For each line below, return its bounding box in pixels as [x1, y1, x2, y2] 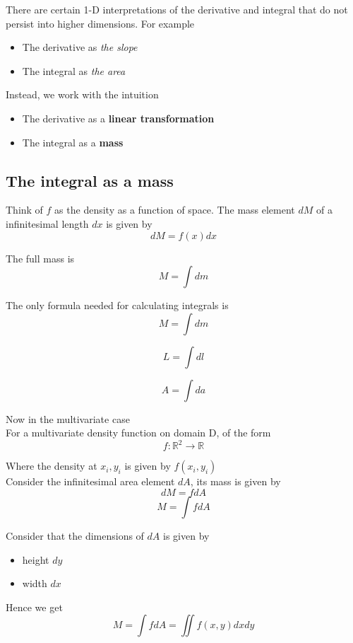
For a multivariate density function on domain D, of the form [6, 425, 271, 440]
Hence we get [6, 599, 63, 614]
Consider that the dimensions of [6, 528, 144, 543]
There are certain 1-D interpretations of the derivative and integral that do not [6, 2, 348, 16]
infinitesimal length [6, 216, 89, 231]
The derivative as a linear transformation [22, 110, 215, 125]
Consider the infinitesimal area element [6, 474, 175, 489]
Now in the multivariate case [6, 411, 130, 426]
